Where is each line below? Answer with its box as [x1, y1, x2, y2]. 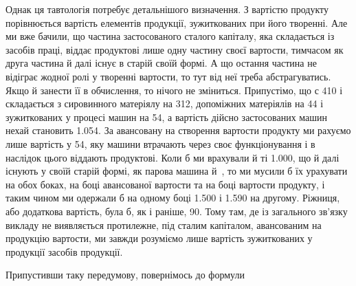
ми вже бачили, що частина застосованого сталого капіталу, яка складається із [5, 29, 335, 43]
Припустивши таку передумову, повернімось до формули [5, 267, 245, 282]
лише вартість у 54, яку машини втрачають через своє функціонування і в [5, 136, 315, 151]
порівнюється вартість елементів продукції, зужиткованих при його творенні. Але [5, 15, 348, 30]
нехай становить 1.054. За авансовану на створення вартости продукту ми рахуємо [5, 123, 351, 137]
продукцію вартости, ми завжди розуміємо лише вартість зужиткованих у [5, 231, 313, 245]
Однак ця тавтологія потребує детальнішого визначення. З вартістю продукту [5, 2, 329, 16]
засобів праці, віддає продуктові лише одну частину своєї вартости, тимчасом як [5, 42, 344, 56]
